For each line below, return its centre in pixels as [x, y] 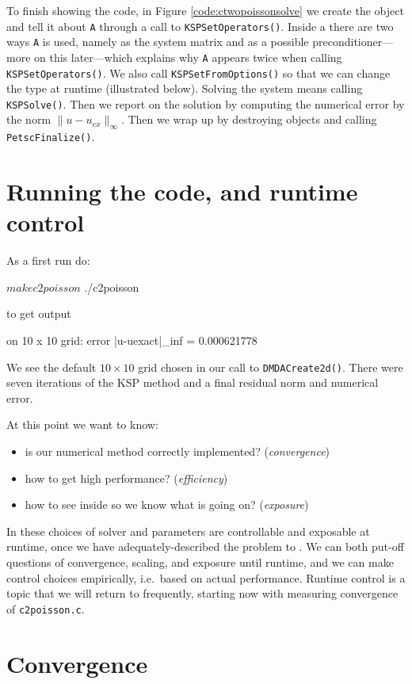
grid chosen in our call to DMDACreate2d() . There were [271, 367]
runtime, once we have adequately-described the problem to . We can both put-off [205, 546]
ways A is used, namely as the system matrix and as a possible [158, 42]
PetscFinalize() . [51, 137]
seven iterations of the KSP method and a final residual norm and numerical [193, 382]
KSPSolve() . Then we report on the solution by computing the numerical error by [206, 103]
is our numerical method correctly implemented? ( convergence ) [177, 451]
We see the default [51, 367]
